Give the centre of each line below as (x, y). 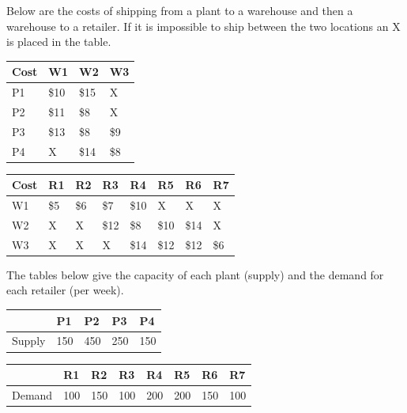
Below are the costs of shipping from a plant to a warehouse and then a (180, 10)
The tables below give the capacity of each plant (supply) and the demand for (195, 274)
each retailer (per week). (65, 290)
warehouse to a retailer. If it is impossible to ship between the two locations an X (203, 26)
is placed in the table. (59, 42)
